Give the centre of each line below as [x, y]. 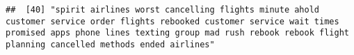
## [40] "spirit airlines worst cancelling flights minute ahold [163, 10]
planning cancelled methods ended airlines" [110, 44]
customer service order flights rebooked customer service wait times [172, 21]
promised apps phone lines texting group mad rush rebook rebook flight [177, 33]
